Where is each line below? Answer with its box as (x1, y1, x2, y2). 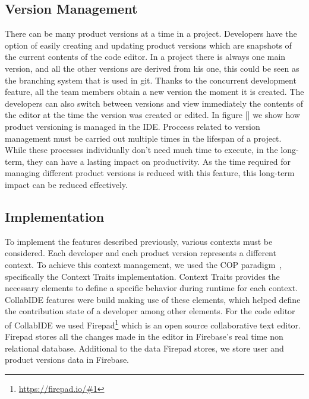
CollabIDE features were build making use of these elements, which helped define (5, 293, 301, 305)
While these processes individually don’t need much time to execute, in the (5, 143, 278, 156)
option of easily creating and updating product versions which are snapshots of (5, 39, 292, 51)
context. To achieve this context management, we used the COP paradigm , (5, 258, 282, 270)
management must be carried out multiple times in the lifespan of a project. (5, 132, 282, 144)
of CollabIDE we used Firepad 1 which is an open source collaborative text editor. (5, 317, 301, 331)
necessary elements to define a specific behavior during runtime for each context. (5, 282, 298, 294)
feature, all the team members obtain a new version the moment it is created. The (5, 85, 304, 98)
